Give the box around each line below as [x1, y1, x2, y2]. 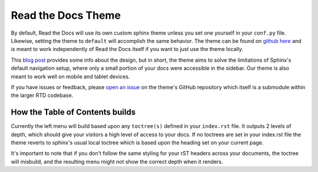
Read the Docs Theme [11, 9, 121, 22]
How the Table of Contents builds [11, 107, 136, 117]
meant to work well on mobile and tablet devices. [11, 73, 130, 80]
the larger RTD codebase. [11, 92, 74, 99]
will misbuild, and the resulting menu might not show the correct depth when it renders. [11, 158, 223, 165]
